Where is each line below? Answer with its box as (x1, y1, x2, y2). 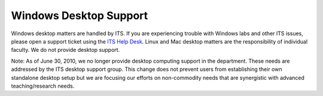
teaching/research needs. (11, 82, 75, 89)
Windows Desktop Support (11, 9, 148, 22)
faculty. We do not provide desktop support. (11, 47, 120, 54)
